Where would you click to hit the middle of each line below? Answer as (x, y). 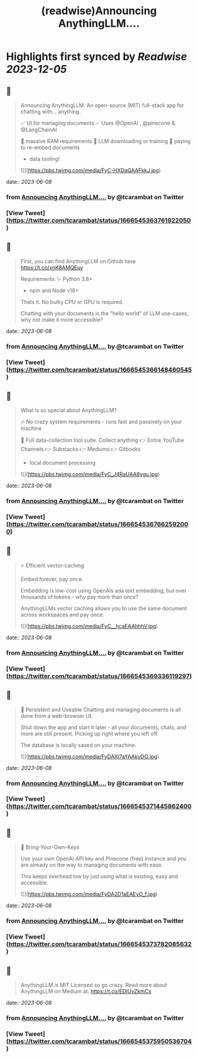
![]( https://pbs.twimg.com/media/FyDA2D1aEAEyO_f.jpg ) (89, 894)
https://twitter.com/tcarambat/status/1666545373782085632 (100, 944)
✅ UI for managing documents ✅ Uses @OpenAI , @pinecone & (98, 123)
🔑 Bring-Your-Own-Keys (50, 847)
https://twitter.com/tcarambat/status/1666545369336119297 (99, 676)
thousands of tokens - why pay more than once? (79, 597)
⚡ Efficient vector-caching (52, 565)
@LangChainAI (39, 130)
